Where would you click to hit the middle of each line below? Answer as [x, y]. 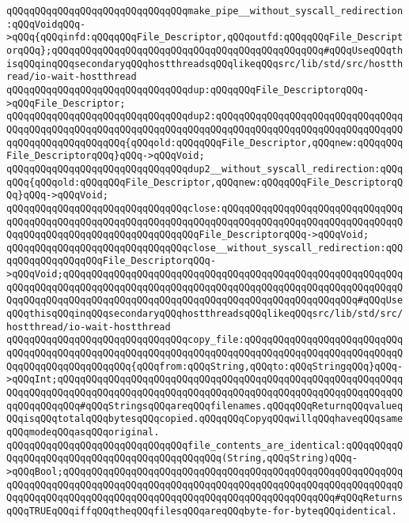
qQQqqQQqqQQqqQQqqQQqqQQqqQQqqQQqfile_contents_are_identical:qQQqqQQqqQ [205, 445]
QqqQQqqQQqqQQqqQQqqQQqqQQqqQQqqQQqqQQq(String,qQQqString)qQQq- [182, 459]
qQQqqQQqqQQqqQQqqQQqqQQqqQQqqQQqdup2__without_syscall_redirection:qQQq [205, 169]
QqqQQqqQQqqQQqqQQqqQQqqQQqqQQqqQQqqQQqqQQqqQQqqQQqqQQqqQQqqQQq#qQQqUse [205, 301]
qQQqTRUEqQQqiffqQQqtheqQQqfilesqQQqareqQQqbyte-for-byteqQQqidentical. [202, 511]
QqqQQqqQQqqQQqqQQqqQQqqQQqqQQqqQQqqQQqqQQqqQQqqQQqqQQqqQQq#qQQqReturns [205, 498]
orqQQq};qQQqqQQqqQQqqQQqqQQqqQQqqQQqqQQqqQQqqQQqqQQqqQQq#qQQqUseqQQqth [205, 50]
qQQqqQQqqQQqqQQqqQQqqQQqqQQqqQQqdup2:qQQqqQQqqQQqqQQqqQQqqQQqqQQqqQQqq [205, 117]
